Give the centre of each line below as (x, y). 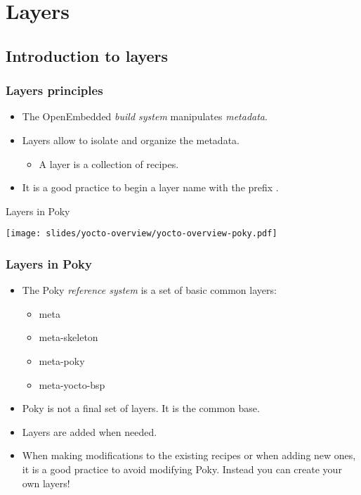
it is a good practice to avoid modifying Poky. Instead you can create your (182, 469)
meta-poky (62, 361)
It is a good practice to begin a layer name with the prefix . (150, 187)
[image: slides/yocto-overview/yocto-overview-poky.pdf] (142, 234)
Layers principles (54, 90)
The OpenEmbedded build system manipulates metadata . (145, 116)
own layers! (46, 483)
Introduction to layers (87, 55)
